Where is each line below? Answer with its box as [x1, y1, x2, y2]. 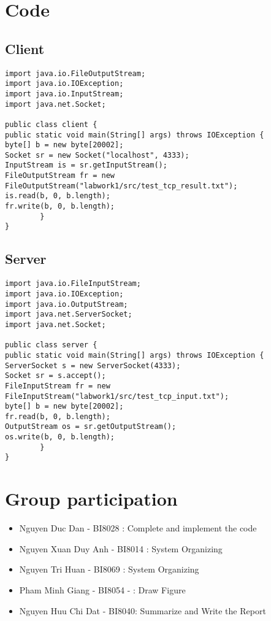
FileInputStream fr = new [5, 381, 110, 390]
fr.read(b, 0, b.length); [5, 412, 110, 421]
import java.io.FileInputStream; [5, 279, 141, 288]
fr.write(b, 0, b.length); [5, 202, 115, 211]
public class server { [5, 341, 97, 350]
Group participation [5, 486, 178, 511]
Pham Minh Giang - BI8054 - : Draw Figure [19, 584, 186, 596]
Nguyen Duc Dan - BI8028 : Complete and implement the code [19, 522, 257, 534]
